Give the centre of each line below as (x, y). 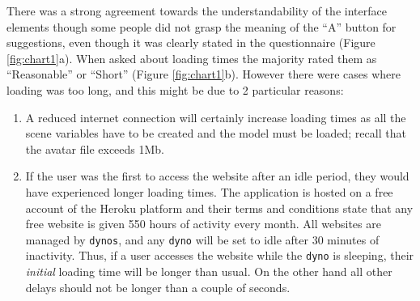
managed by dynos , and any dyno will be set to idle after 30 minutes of (202, 239)
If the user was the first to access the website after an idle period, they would (217, 176)
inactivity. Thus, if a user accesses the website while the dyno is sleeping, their (220, 255)
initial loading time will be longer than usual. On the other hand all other (209, 271)
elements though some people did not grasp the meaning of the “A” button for (202, 26)
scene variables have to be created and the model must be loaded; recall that (216, 133)
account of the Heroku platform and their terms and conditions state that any (219, 208)
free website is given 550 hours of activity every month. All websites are (203, 224)
